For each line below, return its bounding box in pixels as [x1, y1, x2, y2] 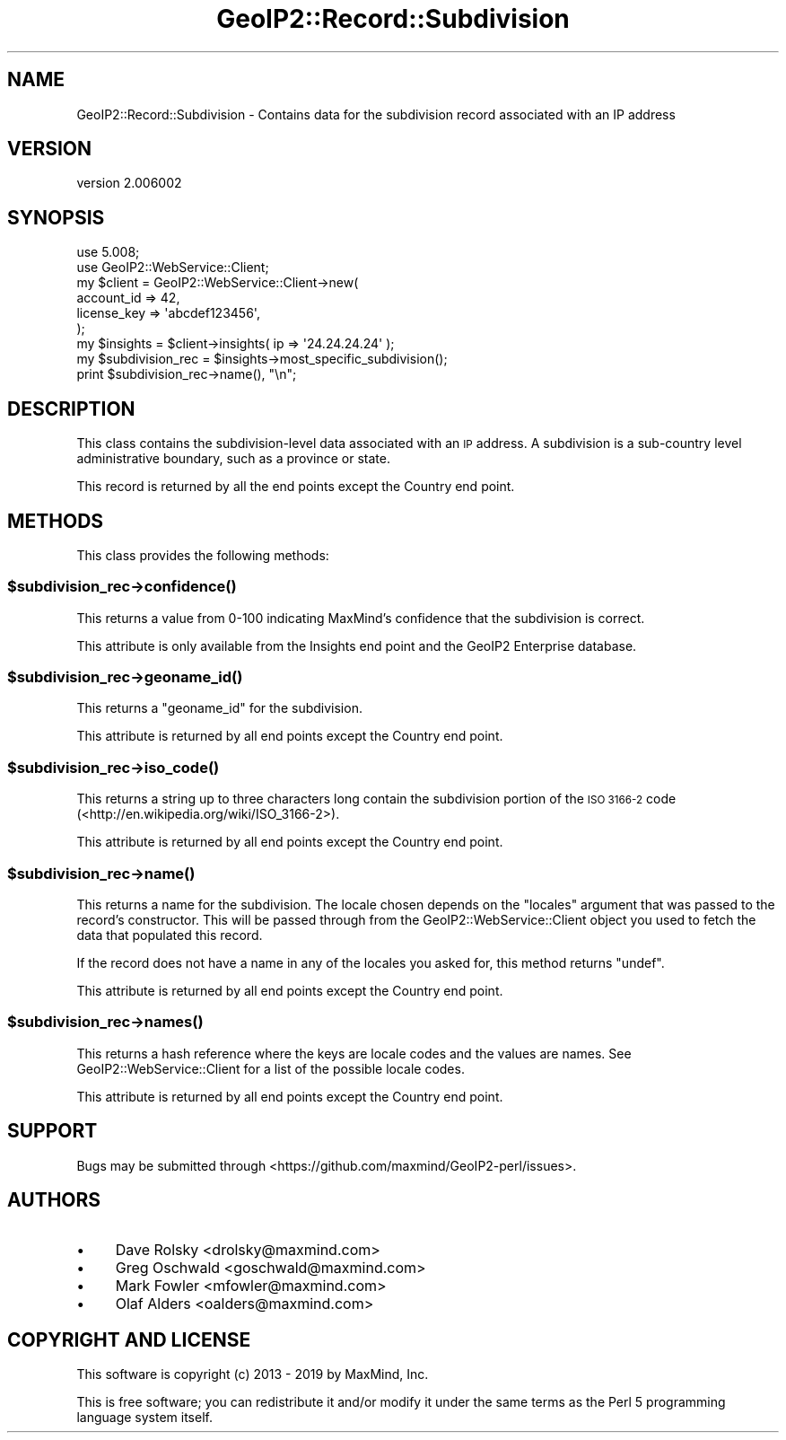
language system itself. [76, 1409, 213, 1426]
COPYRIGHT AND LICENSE [7, 1328, 251, 1351]
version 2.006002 [76, 175, 182, 191]
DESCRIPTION [7, 397, 135, 420]
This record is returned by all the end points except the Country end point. [76, 479, 515, 495]
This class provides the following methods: [76, 547, 329, 563]
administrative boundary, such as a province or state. [76, 451, 390, 467]
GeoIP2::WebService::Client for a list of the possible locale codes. [76, 1060, 465, 1076]
